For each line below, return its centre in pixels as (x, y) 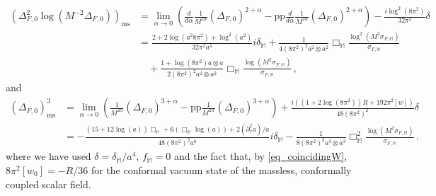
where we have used (48, 156)
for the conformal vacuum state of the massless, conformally (221, 169)
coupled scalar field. (48, 184)
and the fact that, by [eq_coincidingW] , (260, 156)
